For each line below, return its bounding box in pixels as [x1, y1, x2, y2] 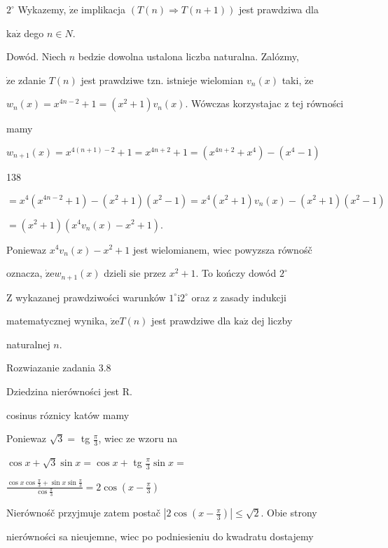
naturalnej [6, 336, 50, 351]
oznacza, [6, 266, 43, 280]
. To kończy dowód [195, 266, 277, 280]
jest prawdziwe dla [151, 313, 231, 328]
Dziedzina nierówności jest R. [6, 383, 132, 398]
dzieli [104, 266, 127, 280]
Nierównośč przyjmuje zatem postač [6, 505, 160, 520]
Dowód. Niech [6, 49, 66, 64]
